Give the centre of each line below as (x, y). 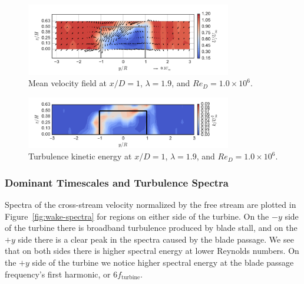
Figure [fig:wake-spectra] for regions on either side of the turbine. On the (137, 216)
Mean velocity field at (67, 83)
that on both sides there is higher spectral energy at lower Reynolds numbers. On (152, 251)
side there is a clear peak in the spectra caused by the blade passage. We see (156, 239)
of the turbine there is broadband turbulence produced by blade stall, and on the (151, 228)
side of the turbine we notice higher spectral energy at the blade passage (163, 262)
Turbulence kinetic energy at (80, 156)
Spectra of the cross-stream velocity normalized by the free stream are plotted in (151, 204)
